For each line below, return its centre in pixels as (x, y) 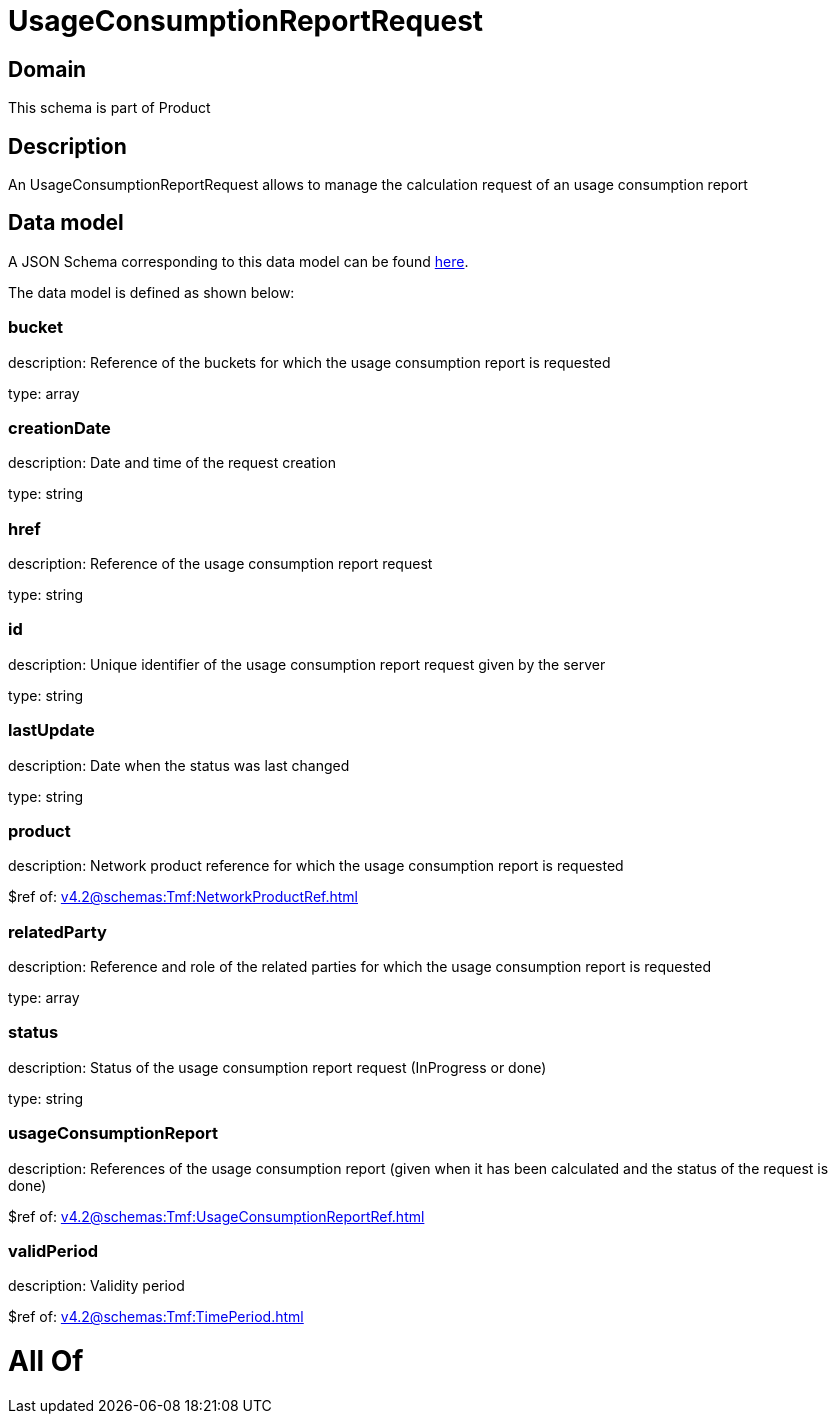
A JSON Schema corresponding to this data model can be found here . (238, 261)
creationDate (59, 427)
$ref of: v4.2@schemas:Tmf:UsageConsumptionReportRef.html (216, 1216)
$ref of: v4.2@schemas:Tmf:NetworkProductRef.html (183, 897)
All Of (46, 1361)
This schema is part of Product (109, 108)
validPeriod (53, 1250)
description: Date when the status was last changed (179, 765)
